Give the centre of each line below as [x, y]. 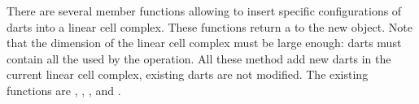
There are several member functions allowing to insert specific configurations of [204, 11]
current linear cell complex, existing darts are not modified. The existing [188, 74]
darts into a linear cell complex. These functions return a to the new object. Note [209, 26]
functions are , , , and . [64, 90]
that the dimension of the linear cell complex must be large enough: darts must [204, 43]
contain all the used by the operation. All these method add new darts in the [199, 58]
